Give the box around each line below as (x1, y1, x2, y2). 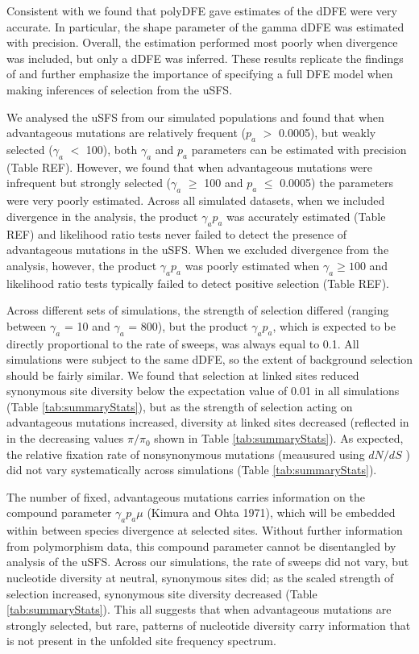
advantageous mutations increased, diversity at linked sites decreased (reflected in (6, 414, 409, 431)
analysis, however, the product (6, 256, 157, 273)
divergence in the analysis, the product (6, 207, 198, 224)
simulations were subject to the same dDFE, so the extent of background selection (6, 351, 413, 368)
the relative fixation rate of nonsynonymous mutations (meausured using (6, 445, 365, 462)
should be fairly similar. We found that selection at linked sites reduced (6, 366, 359, 383)
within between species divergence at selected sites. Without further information (6, 522, 403, 539)
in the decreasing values (6, 430, 124, 447)
